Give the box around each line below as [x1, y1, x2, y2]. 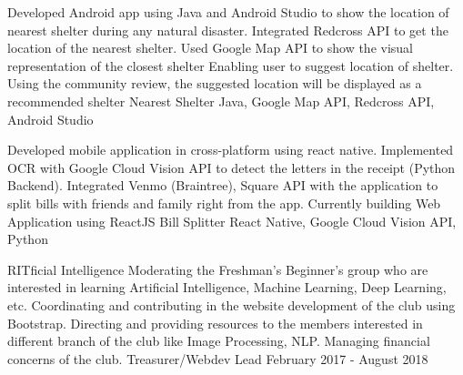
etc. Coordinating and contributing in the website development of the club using [7, 295, 456, 314]
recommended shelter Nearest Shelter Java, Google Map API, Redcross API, [7, 91, 435, 110]
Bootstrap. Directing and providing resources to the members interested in [7, 313, 423, 332]
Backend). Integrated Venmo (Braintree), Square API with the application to [7, 176, 438, 195]
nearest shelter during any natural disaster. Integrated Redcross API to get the [7, 20, 448, 39]
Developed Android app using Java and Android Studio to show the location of [7, 3, 449, 21]
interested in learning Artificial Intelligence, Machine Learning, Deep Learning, [7, 278, 447, 297]
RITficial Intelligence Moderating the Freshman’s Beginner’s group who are [7, 259, 428, 279]
